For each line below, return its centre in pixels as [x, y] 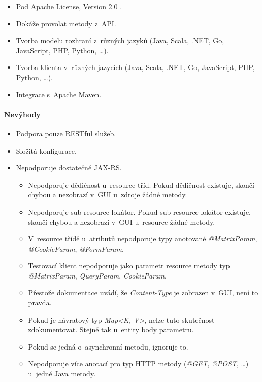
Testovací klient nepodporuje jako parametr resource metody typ [129, 266]
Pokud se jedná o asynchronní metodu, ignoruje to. [108, 346]
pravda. [40, 303]
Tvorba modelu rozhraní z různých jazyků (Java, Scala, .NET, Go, [120, 40]
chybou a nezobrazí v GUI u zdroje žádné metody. [108, 195]
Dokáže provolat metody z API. [66, 23]
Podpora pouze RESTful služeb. [66, 133]
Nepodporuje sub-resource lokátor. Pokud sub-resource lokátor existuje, [139, 211]
